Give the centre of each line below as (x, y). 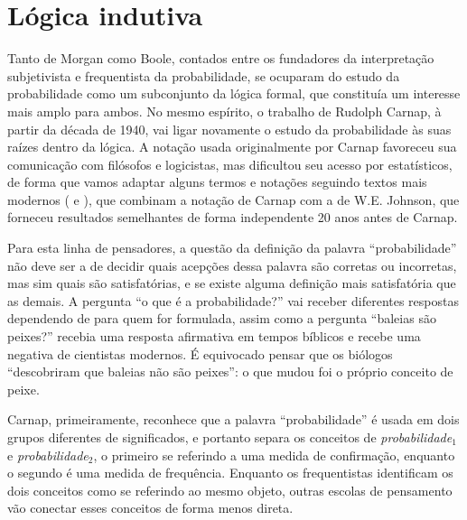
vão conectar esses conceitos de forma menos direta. (150, 508)
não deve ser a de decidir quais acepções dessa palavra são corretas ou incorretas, (232, 265)
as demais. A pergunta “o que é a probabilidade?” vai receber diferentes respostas (233, 300)
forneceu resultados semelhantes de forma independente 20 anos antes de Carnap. (233, 217)
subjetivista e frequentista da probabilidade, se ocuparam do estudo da (204, 75)
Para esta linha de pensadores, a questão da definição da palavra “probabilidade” (232, 248)
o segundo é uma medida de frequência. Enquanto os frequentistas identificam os (230, 473)
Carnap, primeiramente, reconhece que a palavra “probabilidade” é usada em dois (233, 419)
